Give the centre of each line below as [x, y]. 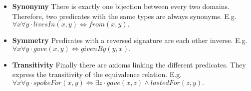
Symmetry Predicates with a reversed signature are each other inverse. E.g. [130, 40]
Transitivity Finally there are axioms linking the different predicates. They [129, 64]
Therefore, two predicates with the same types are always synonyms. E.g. [124, 16]
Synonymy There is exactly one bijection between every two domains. [121, 6]
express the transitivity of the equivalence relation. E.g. [97, 74]
